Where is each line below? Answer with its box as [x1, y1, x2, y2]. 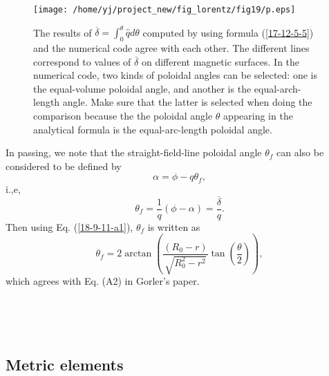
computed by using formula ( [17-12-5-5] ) [142, 25, 314, 39]
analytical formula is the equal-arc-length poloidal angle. [33, 122, 272, 136]
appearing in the [223, 108, 293, 122]
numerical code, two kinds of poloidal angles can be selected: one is [33, 68, 317, 82]
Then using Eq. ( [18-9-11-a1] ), [6, 219, 133, 234]
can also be [276, 145, 324, 160]
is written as [147, 219, 200, 234]
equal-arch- [254, 81, 301, 95]
